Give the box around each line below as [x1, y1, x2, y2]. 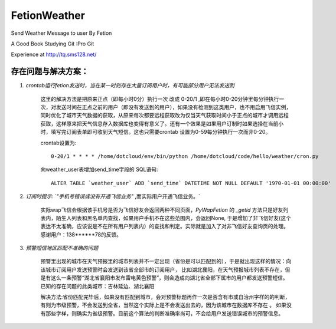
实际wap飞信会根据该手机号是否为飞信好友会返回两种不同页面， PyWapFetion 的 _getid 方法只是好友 [40, 206, 283, 213]
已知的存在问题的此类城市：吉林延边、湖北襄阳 [40, 282, 155, 289]
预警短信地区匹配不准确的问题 [25, 245, 99, 252]
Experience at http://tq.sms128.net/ [11, 51, 97, 58]
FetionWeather [11, 9, 86, 22]
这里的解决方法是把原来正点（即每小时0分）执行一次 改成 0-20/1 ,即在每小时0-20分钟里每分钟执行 [40, 95, 279, 103]
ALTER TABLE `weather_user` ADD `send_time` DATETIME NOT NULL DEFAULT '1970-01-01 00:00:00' [51, 180, 331, 186]
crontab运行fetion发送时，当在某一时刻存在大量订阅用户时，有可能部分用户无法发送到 [25, 82, 234, 89]
